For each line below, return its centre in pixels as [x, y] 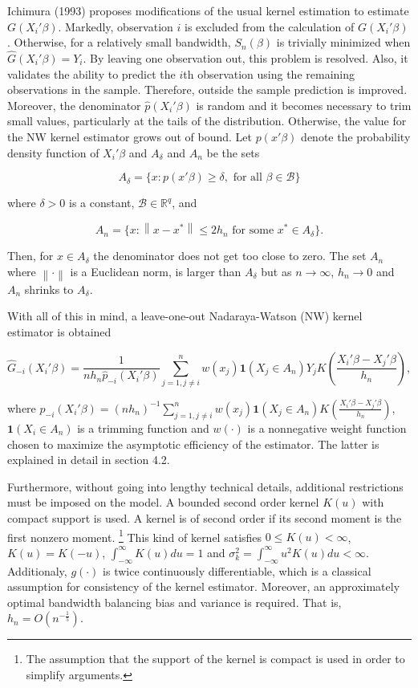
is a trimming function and [143, 427]
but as [276, 271]
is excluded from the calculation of [270, 26]
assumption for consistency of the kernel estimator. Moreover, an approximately [204, 586]
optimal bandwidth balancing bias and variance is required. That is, [175, 602]
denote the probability [356, 136]
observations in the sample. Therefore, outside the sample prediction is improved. [207, 90]
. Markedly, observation [116, 26]
